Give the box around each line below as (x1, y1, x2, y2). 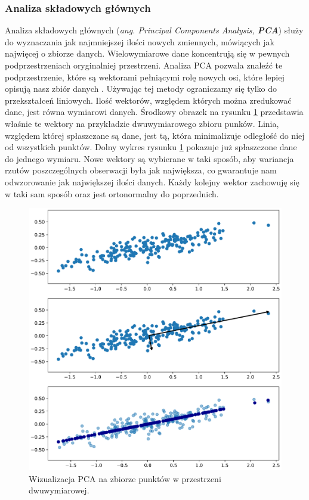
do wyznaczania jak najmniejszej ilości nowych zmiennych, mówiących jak (5, 35, 275, 48)
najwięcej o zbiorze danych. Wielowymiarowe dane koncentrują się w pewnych (5, 47, 290, 60)
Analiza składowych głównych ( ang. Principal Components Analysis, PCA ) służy (5, 24, 304, 36)
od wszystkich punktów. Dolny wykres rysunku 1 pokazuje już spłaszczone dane (5, 141, 297, 153)
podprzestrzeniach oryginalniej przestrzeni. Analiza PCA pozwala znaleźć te (5, 59, 283, 71)
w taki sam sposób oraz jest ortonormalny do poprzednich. (5, 187, 219, 200)
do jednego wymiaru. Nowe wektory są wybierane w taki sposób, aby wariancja (5, 152, 294, 164)
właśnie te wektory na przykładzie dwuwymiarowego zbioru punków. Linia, (5, 117, 279, 129)
